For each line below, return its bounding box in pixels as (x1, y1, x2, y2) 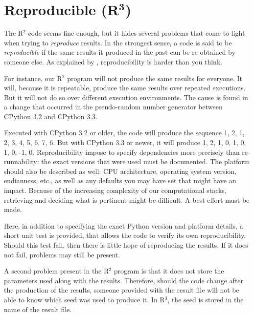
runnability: (4, 156, 39, 167)
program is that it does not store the (114, 266, 224, 276)
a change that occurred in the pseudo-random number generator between (4, 102, 223, 112)
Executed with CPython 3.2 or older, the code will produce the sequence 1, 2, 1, (4, 127, 245, 138)
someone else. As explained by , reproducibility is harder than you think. (4, 56, 223, 66)
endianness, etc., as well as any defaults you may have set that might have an (4, 175, 236, 186)
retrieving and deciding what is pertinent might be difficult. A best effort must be (4, 194, 250, 205)
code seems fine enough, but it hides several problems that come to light (28, 28, 245, 38)
